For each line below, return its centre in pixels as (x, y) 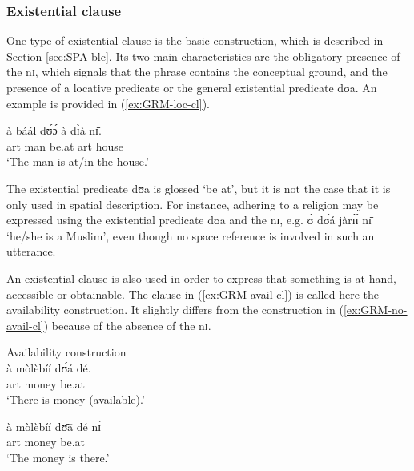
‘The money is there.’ (58, 457)
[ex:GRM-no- (375, 310)
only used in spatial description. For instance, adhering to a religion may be (193, 204)
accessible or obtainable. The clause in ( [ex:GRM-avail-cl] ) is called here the (193, 294)
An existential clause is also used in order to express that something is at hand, (201, 278)
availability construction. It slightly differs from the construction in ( (175, 310)
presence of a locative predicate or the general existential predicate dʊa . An (192, 87)
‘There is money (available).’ (76, 399)
